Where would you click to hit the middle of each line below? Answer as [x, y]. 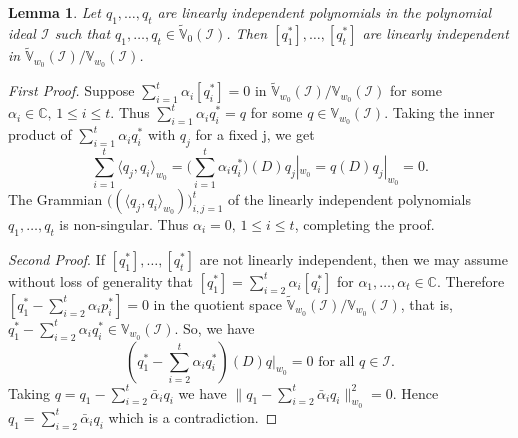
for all [336, 361]
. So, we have [214, 327]
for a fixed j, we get [255, 134]
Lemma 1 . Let [54, 12]
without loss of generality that [100, 280]
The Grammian [55, 199]
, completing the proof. [364, 224]
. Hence [415, 392]
